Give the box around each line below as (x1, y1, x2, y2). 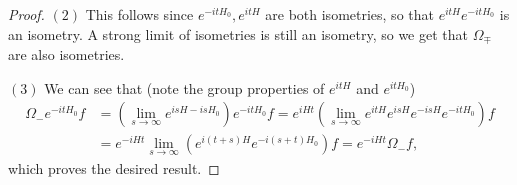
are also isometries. (8, 44, 125, 65)
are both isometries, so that (265, 4, 434, 24)
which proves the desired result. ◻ (8, 157, 220, 178)
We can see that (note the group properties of (44, 77, 325, 98)
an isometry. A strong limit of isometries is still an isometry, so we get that (8, 23, 468, 44)
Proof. (8, 4, 45, 24)
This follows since (85, 4, 194, 24)
